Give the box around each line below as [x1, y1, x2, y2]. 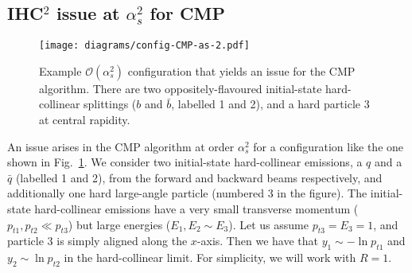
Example [39, 62, 82, 79]
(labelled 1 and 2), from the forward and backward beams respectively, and [15, 169, 383, 185]
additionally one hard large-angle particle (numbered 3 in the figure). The [7, 185, 367, 201]
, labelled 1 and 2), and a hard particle [171, 96, 360, 112]
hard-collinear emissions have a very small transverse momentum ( [34, 201, 359, 217]
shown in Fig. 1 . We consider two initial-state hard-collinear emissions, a [7, 154, 363, 170]
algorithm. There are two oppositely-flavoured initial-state [39, 80, 322, 96]
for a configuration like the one [253, 138, 404, 154]
